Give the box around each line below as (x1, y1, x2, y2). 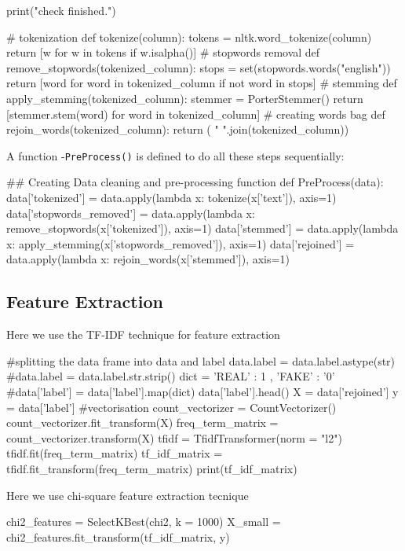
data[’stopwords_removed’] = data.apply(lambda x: (6, 204, 255, 221)
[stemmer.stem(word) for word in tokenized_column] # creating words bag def (6, 105, 385, 122)
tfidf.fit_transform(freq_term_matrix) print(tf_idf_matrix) (6, 460, 297, 476)
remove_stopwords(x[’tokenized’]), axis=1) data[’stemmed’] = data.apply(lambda (6, 220, 399, 237)
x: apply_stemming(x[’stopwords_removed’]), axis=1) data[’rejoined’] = (6, 235, 355, 252)
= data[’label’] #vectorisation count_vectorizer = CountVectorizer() (6, 399, 337, 415)
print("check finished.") (6, 2, 116, 18)
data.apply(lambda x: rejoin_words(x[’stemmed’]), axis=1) (6, 251, 290, 267)
